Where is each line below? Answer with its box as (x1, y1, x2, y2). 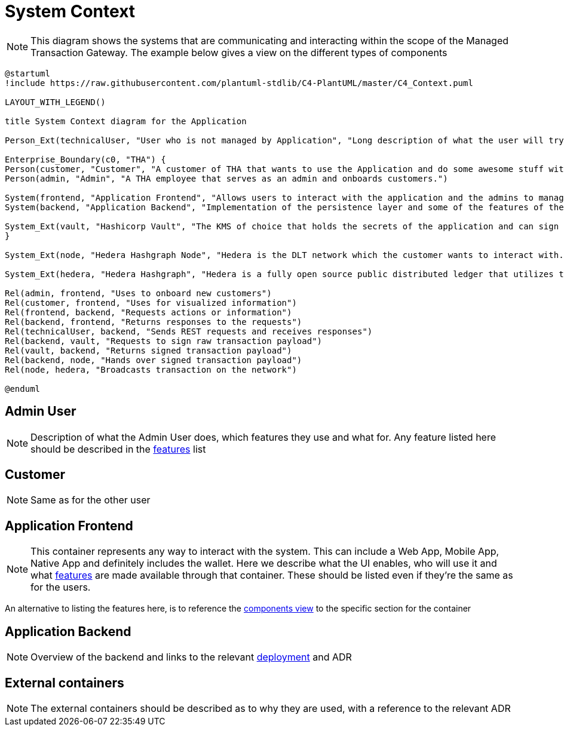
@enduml (5, 383, 41, 394)
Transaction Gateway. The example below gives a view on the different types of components (30, 46, 447, 59)
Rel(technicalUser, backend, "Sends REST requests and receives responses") (5, 326, 373, 336)
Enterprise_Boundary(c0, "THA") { (5, 154, 166, 164)
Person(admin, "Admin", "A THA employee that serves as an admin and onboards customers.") (5, 173, 448, 183)
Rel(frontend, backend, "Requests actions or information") (5, 307, 292, 317)
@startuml (5, 68, 50, 78)
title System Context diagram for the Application (5, 116, 247, 126)
